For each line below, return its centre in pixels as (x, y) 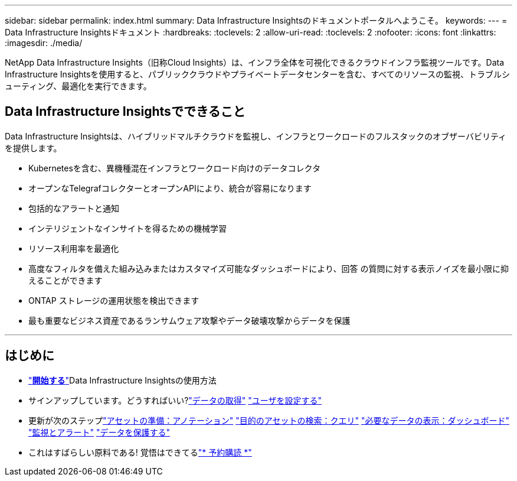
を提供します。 (33, 148)
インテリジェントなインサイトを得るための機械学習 (127, 228)
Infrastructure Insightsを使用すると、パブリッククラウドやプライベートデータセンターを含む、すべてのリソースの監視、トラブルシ (258, 74)
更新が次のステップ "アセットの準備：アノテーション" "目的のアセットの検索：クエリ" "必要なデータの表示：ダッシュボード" (269, 420)
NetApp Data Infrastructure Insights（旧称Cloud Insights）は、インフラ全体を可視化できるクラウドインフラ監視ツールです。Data (255, 62)
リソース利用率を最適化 (74, 248)
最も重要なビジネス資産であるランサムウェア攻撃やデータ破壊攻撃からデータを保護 (189, 320)
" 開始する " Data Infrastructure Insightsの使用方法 (122, 380)
